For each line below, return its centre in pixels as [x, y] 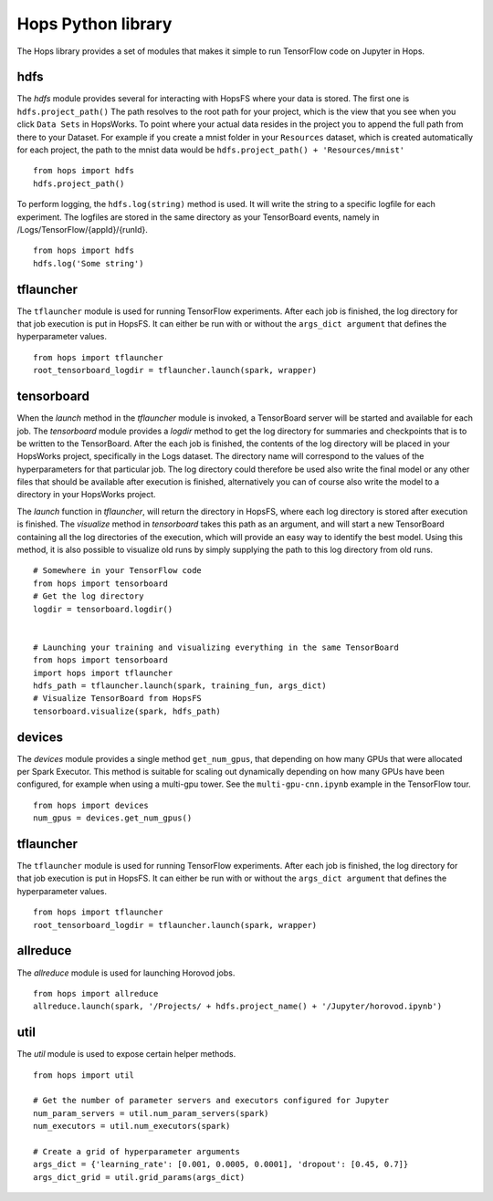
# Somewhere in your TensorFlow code [118, 571]
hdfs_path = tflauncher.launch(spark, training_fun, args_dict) [180, 685]
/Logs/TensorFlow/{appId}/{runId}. [82, 229]
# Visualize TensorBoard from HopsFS [118, 699]
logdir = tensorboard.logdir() [103, 609]
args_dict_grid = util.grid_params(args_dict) [139, 1177]
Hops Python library [94, 24]
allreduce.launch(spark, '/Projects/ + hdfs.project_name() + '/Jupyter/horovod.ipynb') [238, 1007]
